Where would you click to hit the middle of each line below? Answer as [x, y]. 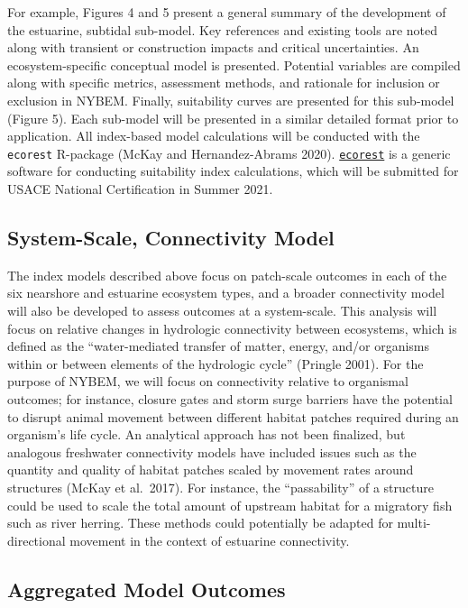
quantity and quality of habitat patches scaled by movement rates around [211, 470]
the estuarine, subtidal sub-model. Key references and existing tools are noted [223, 29]
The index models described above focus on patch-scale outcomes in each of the [227, 275]
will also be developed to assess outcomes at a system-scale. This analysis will [222, 310]
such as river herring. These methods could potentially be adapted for [200, 523]
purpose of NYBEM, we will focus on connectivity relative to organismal [208, 381]
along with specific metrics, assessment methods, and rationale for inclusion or [224, 83]
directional [37, 540]
